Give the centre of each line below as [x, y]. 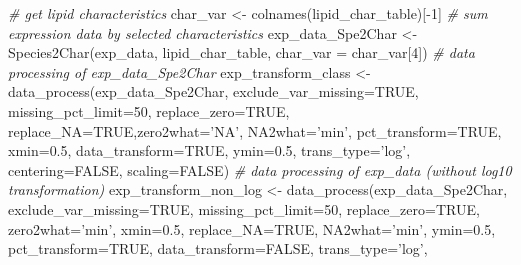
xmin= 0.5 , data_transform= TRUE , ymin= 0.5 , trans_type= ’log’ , [209, 150]
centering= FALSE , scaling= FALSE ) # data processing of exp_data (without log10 [260, 169]
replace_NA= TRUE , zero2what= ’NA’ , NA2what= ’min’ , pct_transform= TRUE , [255, 130]
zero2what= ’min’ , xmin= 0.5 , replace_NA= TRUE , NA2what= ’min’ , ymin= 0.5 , [252, 228]
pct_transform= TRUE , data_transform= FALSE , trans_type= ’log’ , [218, 248]
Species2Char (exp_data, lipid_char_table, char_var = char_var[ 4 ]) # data [241, 52]
